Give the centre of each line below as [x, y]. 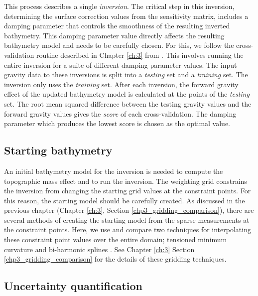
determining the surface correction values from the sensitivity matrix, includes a [126, 16]
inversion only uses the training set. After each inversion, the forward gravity [121, 84]
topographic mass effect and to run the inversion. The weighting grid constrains [126, 181]
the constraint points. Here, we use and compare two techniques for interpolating [128, 229]
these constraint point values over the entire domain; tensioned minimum [116, 239]
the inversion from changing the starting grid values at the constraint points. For [128, 191]
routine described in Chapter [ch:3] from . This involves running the [140, 55]
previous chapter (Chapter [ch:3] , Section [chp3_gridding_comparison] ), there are [129, 210]
